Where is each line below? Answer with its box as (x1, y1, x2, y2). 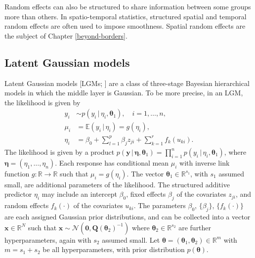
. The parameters (133, 200, 186, 211)
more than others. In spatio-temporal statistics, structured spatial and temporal (4, 11, 247, 21)
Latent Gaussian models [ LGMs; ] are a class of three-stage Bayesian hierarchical (4, 78, 250, 88)
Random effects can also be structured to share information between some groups (4, 1, 251, 11)
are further (178, 222, 212, 232)
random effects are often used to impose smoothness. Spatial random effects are (4, 21, 246, 31)
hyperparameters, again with (4, 234, 91, 245)
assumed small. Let (102, 234, 160, 245)
